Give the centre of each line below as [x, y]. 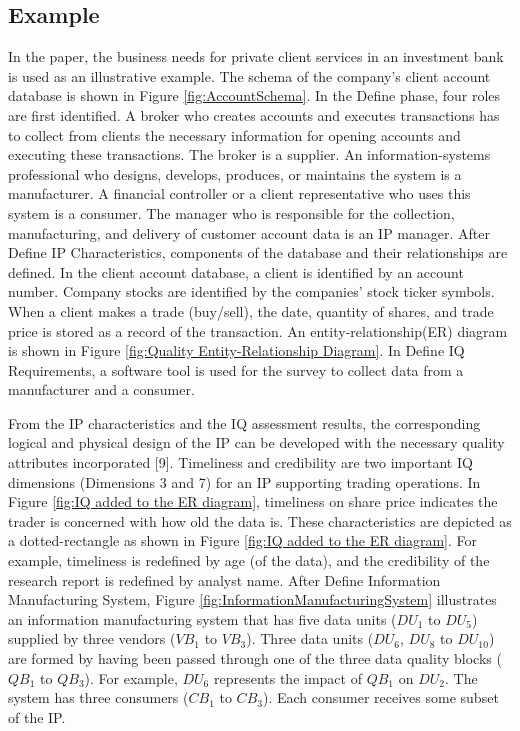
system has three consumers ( [98, 697]
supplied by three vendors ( [92, 638]
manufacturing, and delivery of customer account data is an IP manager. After [249, 232]
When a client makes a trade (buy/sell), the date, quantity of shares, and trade [251, 310]
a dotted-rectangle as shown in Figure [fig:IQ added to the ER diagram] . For [242, 540]
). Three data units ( [310, 638]
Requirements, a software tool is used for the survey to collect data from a [236, 369]
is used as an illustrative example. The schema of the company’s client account [249, 75]
